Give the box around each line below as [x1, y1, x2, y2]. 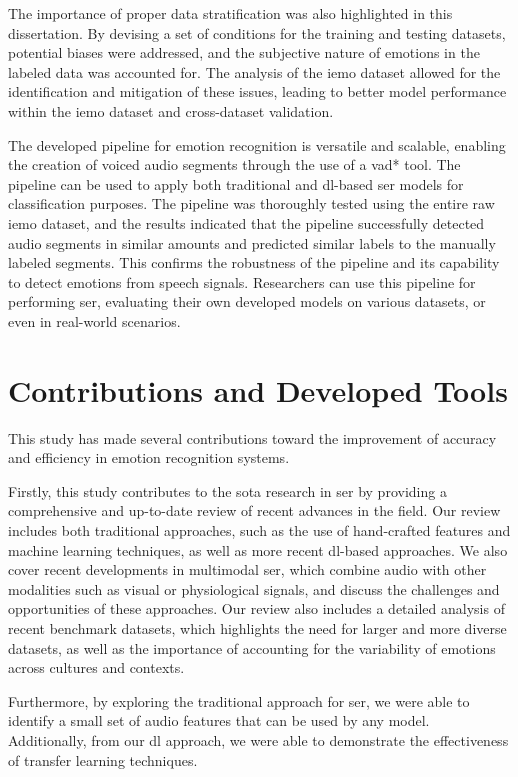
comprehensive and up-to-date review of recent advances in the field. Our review [8, 500, 501, 521]
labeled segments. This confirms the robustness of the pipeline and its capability [8, 252, 500, 273]
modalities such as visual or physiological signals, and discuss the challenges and [8, 578, 500, 599]
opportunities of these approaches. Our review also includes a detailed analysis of [8, 598, 505, 619]
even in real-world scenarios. [8, 310, 181, 331]
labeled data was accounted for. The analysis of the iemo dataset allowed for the [8, 61, 501, 82]
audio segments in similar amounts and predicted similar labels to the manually [8, 232, 496, 253]
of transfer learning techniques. [8, 749, 198, 770]
